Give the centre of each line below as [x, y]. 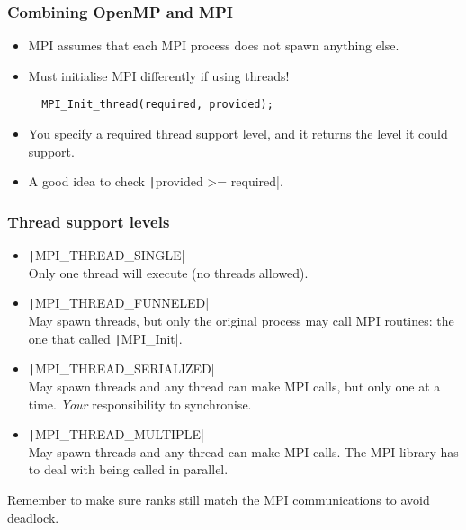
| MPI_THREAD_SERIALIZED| [121, 368]
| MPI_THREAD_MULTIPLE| [116, 434]
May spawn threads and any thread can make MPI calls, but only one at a [234, 386]
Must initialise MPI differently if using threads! [159, 75]
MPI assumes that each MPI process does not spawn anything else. [214, 45]
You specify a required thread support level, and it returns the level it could [238, 134]
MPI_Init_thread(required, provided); [157, 105]
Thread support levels [89, 221]
